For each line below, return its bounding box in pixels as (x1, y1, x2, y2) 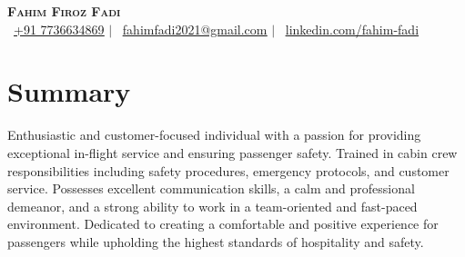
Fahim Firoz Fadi (7, 2, 121, 20)
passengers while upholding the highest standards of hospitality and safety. (7, 232, 424, 251)
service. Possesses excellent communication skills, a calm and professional (7, 179, 415, 198)
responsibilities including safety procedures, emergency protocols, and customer (7, 161, 450, 180)
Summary (7, 73, 131, 110)
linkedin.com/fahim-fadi (285, 19, 420, 38)
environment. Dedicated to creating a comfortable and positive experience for (7, 214, 439, 233)
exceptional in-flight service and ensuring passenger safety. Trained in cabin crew (7, 143, 458, 162)
